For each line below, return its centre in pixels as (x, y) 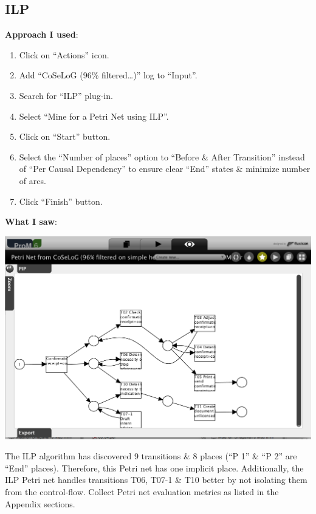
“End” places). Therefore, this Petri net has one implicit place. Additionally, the (154, 468)
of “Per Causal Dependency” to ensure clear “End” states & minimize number (165, 169)
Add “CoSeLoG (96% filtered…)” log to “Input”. (108, 75)
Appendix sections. (40, 503)
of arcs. (33, 180)
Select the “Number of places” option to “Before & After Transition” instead (162, 156)
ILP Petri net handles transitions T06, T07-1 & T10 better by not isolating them (156, 480)
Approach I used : (42, 34)
